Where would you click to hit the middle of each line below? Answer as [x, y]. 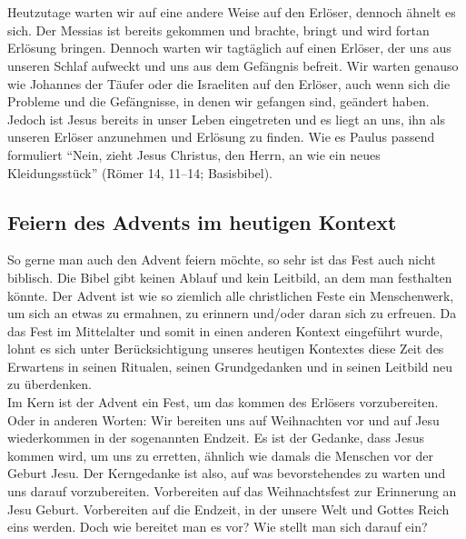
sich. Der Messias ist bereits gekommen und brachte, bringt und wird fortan [218, 30]
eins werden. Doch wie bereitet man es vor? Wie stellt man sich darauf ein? [218, 527]
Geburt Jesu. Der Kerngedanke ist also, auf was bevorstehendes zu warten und [227, 473]
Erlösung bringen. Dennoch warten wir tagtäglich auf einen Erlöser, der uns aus [229, 48]
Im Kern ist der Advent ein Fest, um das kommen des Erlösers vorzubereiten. [223, 402]
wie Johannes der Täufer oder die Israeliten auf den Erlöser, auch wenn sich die [229, 83]
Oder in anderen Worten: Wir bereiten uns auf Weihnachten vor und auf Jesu [223, 419]
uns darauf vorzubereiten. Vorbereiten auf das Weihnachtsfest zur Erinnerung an [232, 491]
